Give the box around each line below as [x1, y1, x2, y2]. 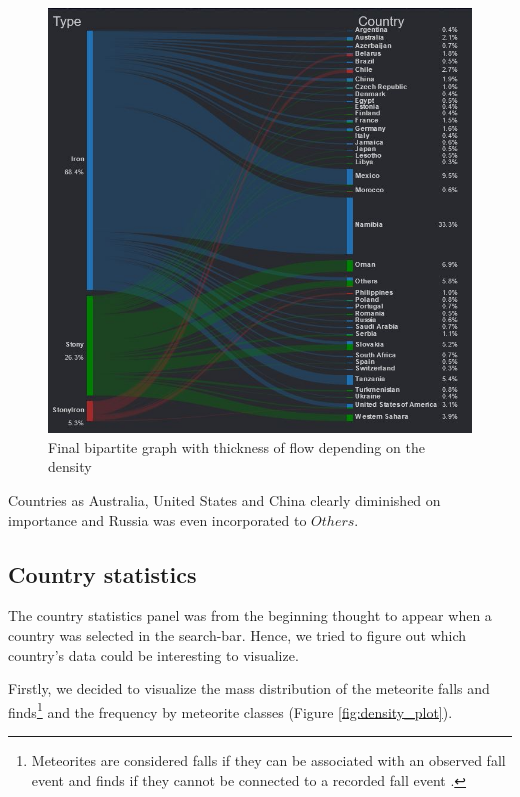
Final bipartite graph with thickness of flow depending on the [48, 436, 425, 457]
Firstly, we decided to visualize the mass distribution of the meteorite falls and [8, 678, 490, 699]
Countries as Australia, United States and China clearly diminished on [8, 489, 441, 510]
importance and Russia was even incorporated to [8, 509, 307, 530]
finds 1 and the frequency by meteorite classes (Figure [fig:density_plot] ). [8, 698, 453, 722]
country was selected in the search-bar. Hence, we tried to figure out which [8, 624, 467, 645]
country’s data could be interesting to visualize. [8, 644, 299, 665]
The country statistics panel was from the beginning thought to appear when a [8, 605, 492, 626]
